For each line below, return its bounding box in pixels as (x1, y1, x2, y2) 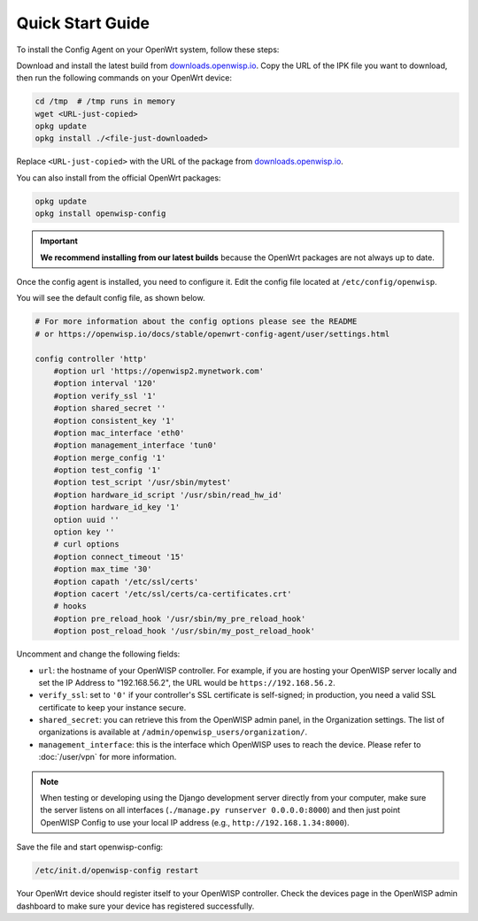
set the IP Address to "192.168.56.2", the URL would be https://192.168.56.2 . (38, 677, 335, 687)
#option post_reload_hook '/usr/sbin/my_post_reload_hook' (53, 626, 316, 636)
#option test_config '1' (53, 465, 162, 475)
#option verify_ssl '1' (53, 390, 157, 401)
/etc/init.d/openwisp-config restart (35, 865, 199, 876)
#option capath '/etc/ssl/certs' (53, 576, 199, 587)
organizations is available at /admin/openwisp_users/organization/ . (38, 726, 308, 738)
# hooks (53, 602, 88, 611)
